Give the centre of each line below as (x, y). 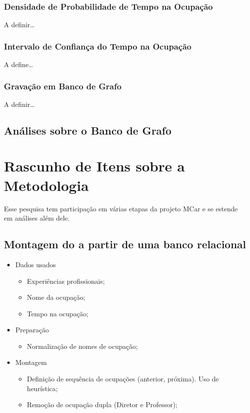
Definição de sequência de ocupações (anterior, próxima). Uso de (123, 379)
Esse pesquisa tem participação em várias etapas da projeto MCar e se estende (121, 208)
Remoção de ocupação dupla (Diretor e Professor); (102, 404)
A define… (19, 64)
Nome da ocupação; (56, 297)
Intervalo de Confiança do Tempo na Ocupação (98, 46)
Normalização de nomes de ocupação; (82, 346)
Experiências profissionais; (66, 281)
